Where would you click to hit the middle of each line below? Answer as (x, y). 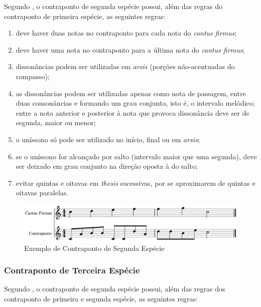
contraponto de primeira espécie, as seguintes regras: (85, 16)
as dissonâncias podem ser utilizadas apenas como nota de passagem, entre (131, 93)
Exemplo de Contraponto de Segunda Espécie (94, 248)
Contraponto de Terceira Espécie (72, 270)
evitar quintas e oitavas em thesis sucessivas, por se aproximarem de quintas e (136, 183)
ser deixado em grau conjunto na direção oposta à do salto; (107, 166)
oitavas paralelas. (42, 193)
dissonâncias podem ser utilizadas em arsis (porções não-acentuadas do (125, 66)
